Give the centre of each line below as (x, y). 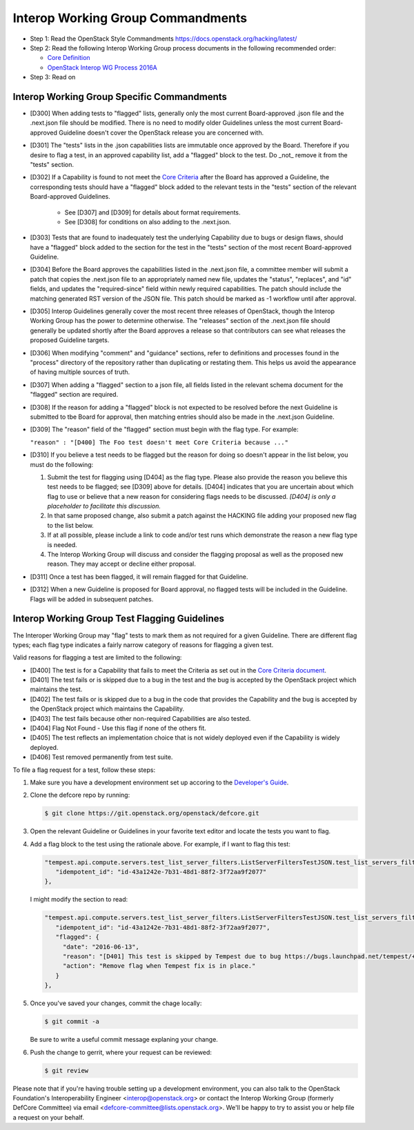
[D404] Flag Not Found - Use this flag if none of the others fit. (118, 728)
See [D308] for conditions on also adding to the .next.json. (148, 221)
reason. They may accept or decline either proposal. (121, 564)
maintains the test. (56, 689)
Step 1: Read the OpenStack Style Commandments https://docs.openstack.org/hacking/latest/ (164, 39)
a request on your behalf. (48, 1117)
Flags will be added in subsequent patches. (92, 599)
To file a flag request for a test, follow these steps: (84, 770)
